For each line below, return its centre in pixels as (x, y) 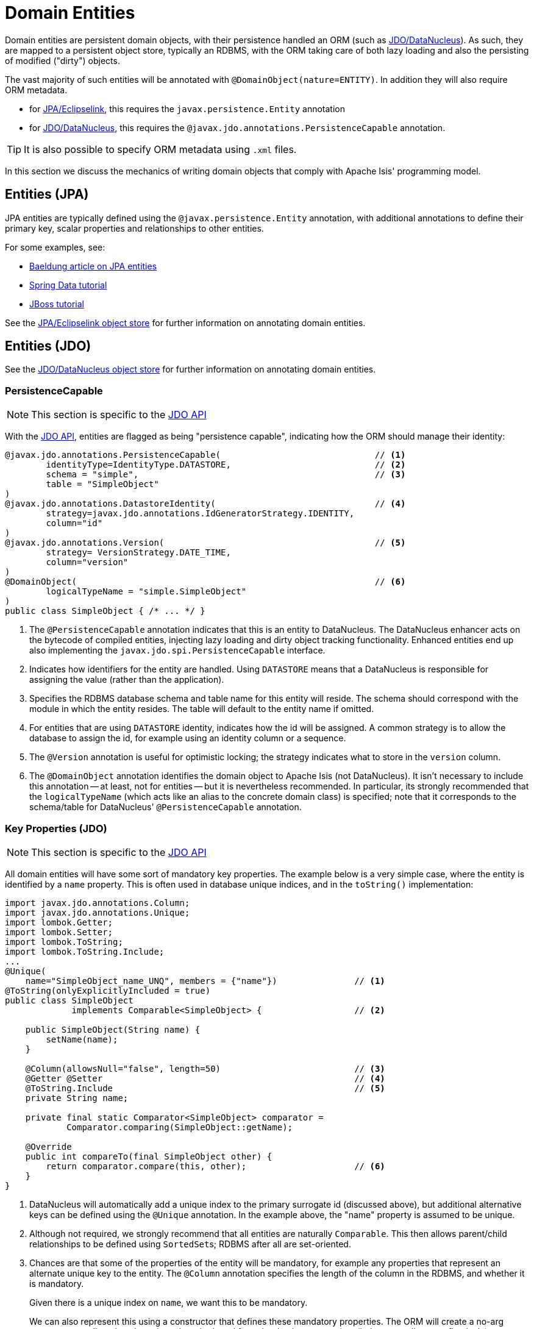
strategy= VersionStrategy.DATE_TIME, (138, 553)
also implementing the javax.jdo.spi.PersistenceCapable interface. (177, 650)
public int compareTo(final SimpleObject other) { (149, 1156)
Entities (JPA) (47, 194)
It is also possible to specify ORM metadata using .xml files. (160, 149)
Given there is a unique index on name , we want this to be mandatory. (169, 1302)
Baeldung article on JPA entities (93, 266)
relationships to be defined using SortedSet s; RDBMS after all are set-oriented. (190, 1244)
